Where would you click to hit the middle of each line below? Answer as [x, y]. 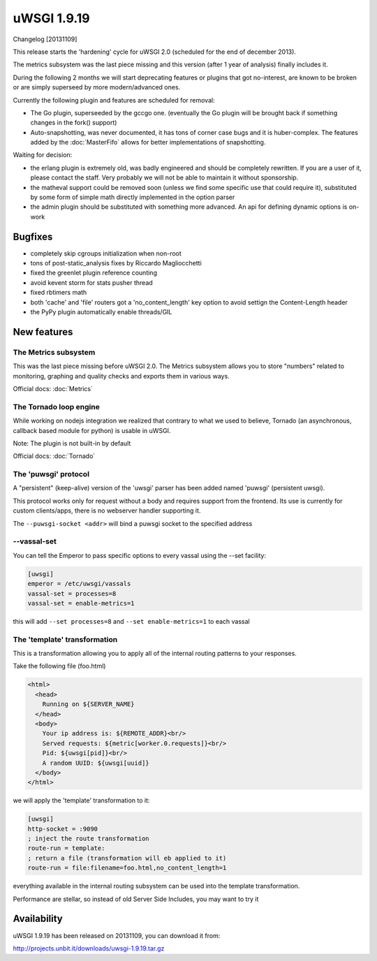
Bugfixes [33, 236]
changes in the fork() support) [74, 123]
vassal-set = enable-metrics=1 [81, 603]
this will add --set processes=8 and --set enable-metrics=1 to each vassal [132, 621]
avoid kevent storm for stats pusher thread [91, 282]
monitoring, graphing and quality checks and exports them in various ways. [121, 376]
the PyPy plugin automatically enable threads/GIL [101, 312]
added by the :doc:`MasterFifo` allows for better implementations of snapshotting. [148, 142]
